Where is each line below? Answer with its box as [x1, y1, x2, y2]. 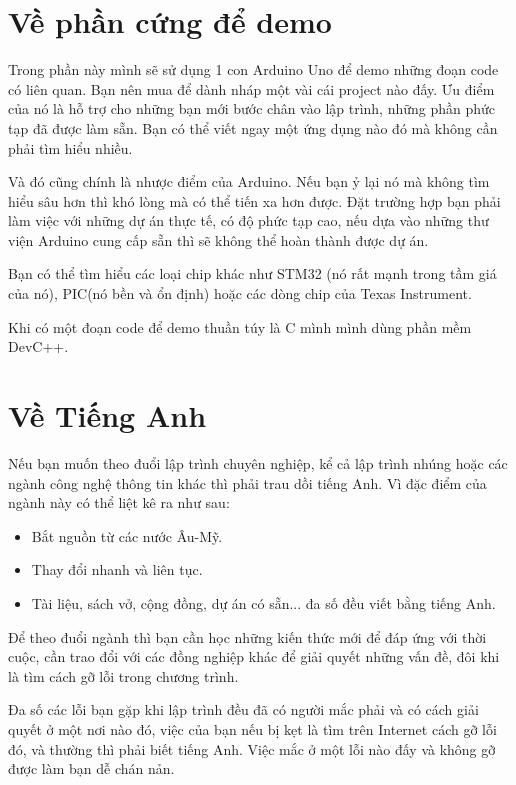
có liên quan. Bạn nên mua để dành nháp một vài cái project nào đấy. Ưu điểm [8, 78, 495, 99]
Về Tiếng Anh [8, 395, 207, 436]
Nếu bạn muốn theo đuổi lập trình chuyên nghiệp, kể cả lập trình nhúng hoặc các [8, 452, 508, 473]
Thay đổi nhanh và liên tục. [31, 559, 203, 580]
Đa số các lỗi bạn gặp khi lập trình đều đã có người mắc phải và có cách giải [8, 699, 479, 720]
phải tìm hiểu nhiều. [8, 137, 133, 158]
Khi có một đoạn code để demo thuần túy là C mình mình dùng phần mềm [8, 316, 472, 337]
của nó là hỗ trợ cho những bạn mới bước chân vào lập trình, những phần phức [8, 98, 496, 119]
